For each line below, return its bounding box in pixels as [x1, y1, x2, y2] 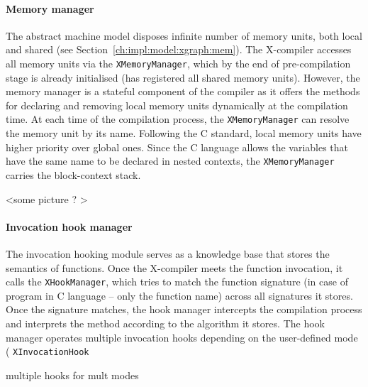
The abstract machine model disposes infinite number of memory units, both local [6, 28, 362, 43]
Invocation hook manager [6, 219, 133, 234]
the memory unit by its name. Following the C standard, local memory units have [6, 126, 362, 141]
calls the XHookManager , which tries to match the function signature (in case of [6, 274, 348, 289]
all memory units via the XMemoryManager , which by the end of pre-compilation [6, 55, 351, 70]
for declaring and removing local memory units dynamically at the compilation [6, 97, 348, 112]
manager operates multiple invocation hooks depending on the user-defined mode [6, 329, 358, 344]
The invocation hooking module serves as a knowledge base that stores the [6, 246, 330, 261]
